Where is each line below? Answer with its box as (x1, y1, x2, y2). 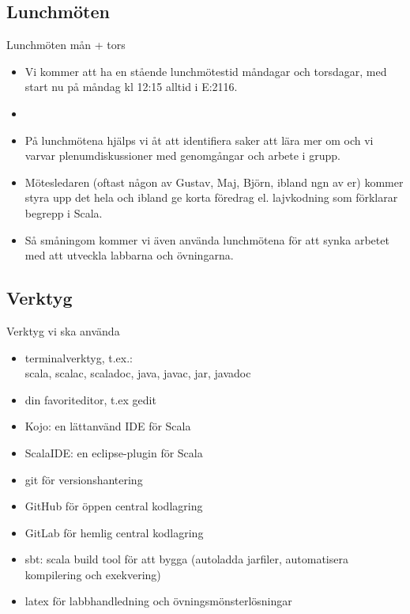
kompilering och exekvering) (24, 566, 161, 582)
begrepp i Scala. (24, 204, 103, 221)
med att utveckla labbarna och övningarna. (24, 247, 234, 263)
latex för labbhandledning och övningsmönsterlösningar (24, 593, 292, 609)
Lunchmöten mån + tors (6, 36, 126, 53)
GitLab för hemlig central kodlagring (24, 524, 204, 540)
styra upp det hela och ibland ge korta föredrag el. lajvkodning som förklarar (24, 189, 398, 206)
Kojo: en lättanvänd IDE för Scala (24, 418, 191, 434)
